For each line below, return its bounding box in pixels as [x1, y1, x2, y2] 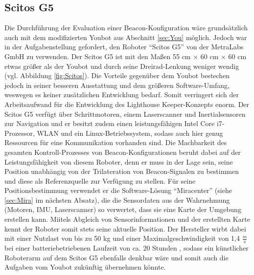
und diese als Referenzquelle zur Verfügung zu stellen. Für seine [4, 175, 196, 186]
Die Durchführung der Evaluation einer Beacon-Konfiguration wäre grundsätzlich [4, 22, 248, 33]
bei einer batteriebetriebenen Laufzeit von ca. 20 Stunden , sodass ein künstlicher [4, 243, 249, 253]
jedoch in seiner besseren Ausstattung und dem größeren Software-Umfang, [4, 80, 230, 90]
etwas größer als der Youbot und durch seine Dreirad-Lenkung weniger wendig [4, 61, 239, 71]
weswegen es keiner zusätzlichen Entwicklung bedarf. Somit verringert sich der [4, 89, 239, 100]
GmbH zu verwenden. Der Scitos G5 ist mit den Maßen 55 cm [4, 51, 191, 61]
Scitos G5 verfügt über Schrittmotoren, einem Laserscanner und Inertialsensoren [4, 108, 246, 119]
